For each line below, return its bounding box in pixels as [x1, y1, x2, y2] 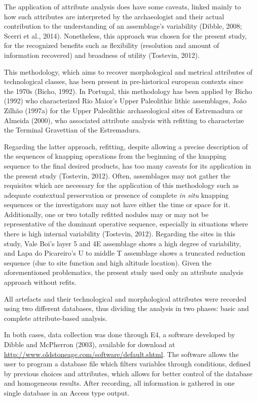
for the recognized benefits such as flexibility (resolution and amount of [4, 40, 220, 50]
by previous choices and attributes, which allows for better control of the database [4, 368, 253, 378]
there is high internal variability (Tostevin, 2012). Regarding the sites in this [4, 228, 235, 239]
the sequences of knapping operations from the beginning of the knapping [4, 151, 226, 161]
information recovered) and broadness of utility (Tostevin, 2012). [4, 49, 200, 60]
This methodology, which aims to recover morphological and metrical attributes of [4, 66, 253, 77]
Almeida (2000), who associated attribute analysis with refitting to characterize [4, 115, 244, 125]
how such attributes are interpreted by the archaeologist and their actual [4, 11, 224, 21]
